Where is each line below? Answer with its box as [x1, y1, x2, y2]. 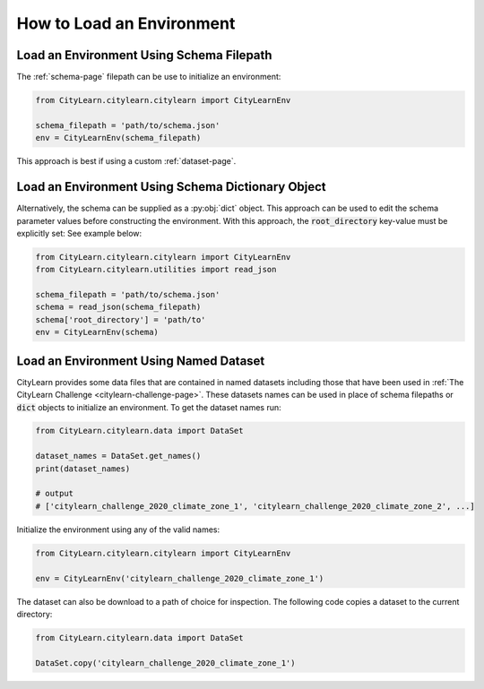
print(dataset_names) [35, 463, 131, 474]
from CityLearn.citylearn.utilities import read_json [35, 264, 277, 275]
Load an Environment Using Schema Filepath [16, 47, 272, 63]
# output [35, 488, 74, 499]
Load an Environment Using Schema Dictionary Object [16, 179, 326, 194]
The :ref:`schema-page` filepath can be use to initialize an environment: [16, 72, 281, 82]
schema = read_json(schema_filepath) [35, 302, 202, 313]
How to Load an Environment [16, 13, 236, 33]
